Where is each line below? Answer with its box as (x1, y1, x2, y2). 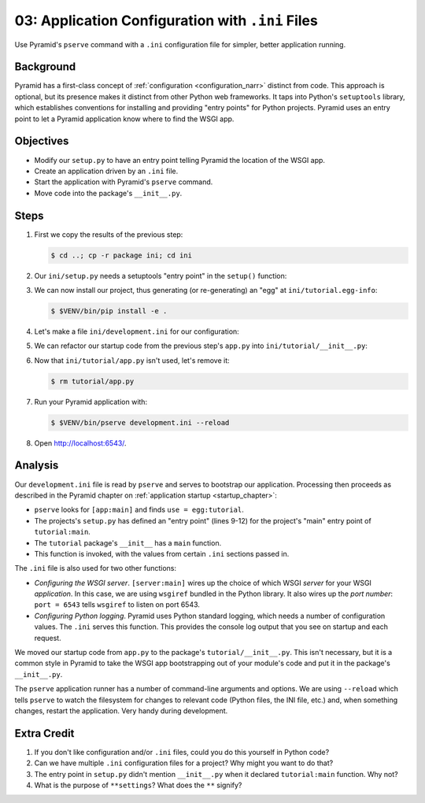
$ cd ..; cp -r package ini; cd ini (50, 250, 193, 260)
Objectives (14, 135, 69, 148)
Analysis (14, 459, 59, 472)
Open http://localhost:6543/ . (34, 438, 127, 448)
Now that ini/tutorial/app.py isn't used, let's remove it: (34, 355, 230, 365)
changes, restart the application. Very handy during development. (14, 705, 228, 716)
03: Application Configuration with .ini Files (14, 12, 318, 29)
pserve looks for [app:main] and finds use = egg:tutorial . (34, 505, 244, 515)
